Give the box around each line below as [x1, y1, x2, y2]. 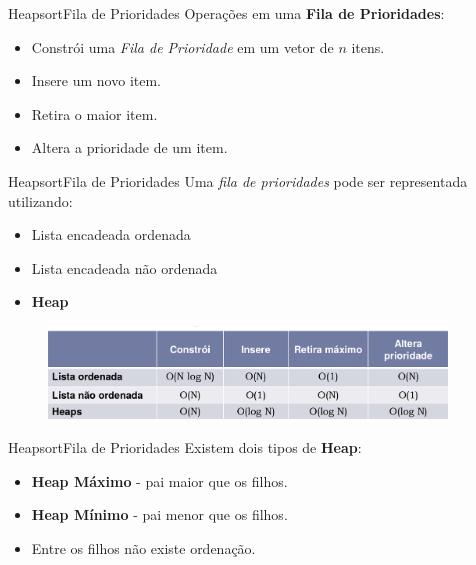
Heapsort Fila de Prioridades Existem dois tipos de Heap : [8, 436, 362, 457]
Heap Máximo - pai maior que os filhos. [31, 470, 288, 491]
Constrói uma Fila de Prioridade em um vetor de [31, 36, 334, 57]
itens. [351, 36, 385, 57]
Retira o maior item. [31, 103, 158, 124]
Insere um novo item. [31, 70, 162, 91]
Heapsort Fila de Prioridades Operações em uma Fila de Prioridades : [8, 3, 445, 23]
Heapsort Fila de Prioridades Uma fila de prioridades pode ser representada [8, 170, 468, 191]
